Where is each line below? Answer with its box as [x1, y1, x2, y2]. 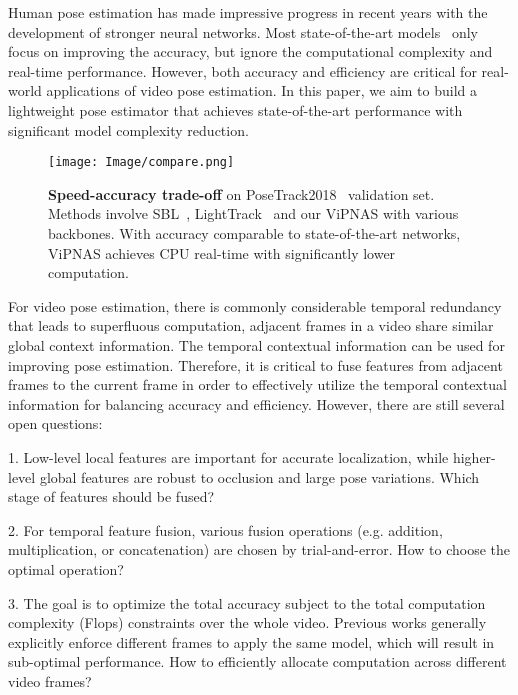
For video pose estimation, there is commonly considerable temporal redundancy [8, 295, 502, 316]
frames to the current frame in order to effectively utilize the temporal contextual [8, 374, 507, 395]
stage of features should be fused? [8, 486, 215, 507]
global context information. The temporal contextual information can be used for [8, 334, 505, 355]
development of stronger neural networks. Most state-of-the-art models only [8, 21, 478, 42]
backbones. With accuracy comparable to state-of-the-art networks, [48, 223, 461, 243]
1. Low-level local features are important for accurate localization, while [8, 446, 449, 467]
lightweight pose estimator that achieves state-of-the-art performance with [8, 99, 463, 120]
